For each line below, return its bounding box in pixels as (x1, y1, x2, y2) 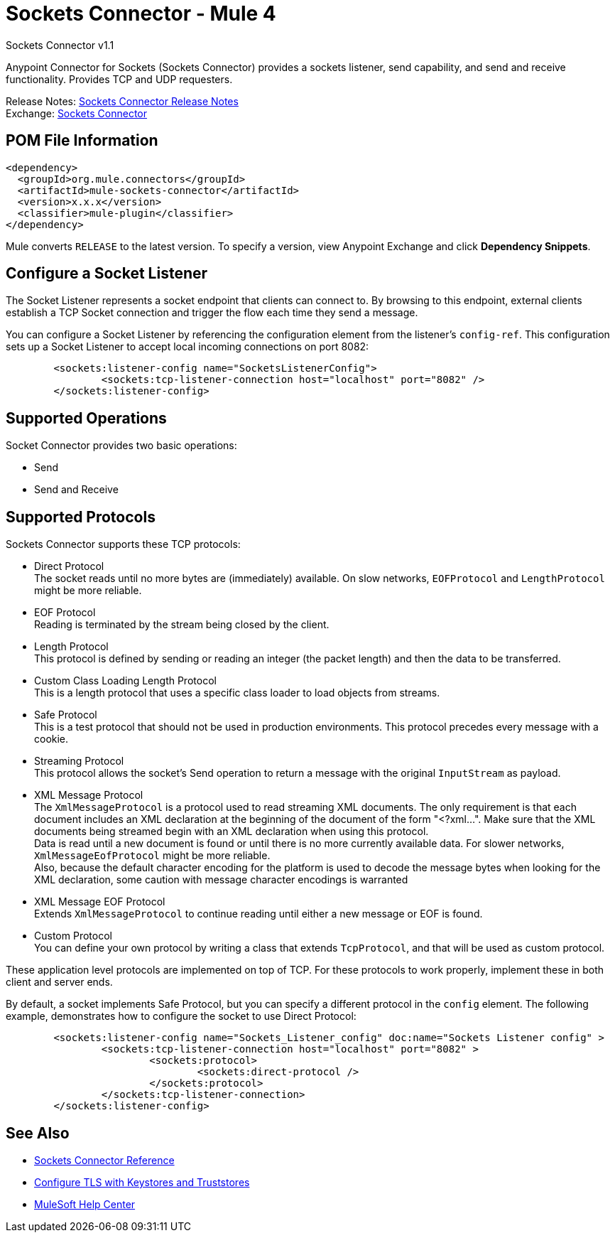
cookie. (34, 733, 69, 746)
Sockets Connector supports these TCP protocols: (6, 538, 241, 551)
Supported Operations (6, 409, 167, 427)
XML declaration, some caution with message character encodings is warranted (34, 873, 408, 886)
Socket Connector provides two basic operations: (6, 439, 237, 452)
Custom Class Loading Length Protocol (34, 674, 217, 687)
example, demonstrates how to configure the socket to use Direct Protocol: (6, 1010, 357, 1023)
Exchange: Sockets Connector (6, 107, 147, 119)
